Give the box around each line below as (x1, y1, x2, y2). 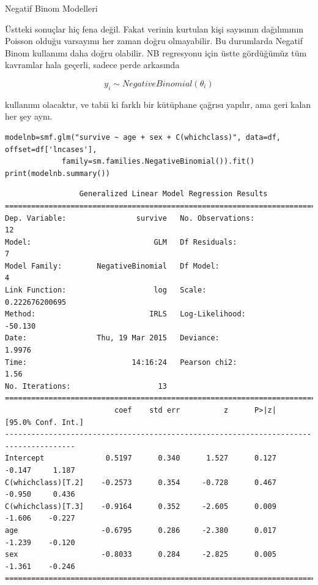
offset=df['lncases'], (5, 145, 97, 154)
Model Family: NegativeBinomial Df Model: (5, 261, 220, 270)
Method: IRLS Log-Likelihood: (5, 310, 246, 319)
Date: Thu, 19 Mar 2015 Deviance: (5, 334, 220, 343)
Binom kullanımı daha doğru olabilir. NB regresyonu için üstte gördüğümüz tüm (5, 46, 307, 59)
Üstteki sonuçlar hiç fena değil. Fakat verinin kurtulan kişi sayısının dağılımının (5, 22, 304, 35)
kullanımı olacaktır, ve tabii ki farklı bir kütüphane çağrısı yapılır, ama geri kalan (5, 97, 311, 110)
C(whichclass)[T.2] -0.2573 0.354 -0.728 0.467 (5, 478, 276, 487)
